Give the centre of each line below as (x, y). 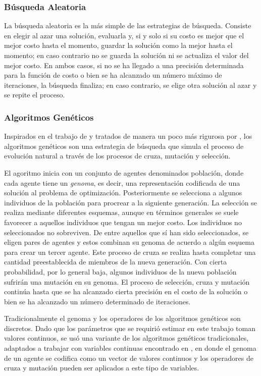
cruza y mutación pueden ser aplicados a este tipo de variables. (102, 368)
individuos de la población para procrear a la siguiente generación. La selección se (130, 202)
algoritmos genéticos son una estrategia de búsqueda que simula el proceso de (124, 146)
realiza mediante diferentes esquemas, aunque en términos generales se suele (121, 212)
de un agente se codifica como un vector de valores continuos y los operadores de (129, 358)
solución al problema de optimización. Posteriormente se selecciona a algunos (123, 193)
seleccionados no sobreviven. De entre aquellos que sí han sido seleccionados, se (126, 232)
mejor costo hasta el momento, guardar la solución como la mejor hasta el (118, 45)
